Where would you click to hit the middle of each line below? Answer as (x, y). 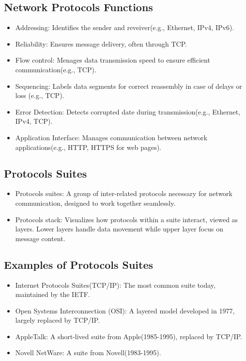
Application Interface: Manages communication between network (111, 137)
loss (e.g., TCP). (40, 95)
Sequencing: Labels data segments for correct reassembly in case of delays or (129, 86)
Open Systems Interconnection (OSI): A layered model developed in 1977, (125, 310)
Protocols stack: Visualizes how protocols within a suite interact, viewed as (127, 219)
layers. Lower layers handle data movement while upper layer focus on (119, 229)
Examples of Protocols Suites (79, 264)
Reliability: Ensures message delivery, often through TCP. (101, 43)
